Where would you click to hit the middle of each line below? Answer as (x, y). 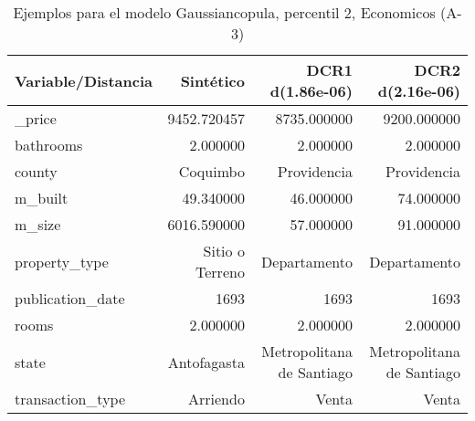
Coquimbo (211, 171)
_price (36, 118)
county (36, 171)
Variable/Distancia (84, 80)
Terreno (220, 272)
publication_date (70, 298)
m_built (42, 198)
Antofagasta (206, 362)
